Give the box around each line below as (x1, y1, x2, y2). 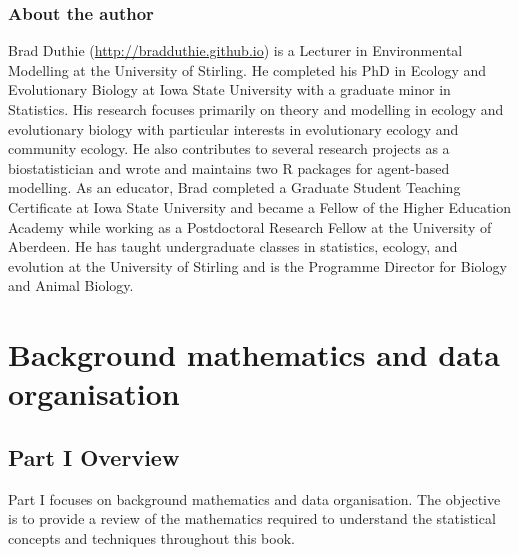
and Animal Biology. (8, 275, 134, 296)
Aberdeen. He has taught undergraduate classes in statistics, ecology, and (8, 236, 458, 257)
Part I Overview (8, 441, 180, 472)
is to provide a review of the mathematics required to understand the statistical (8, 508, 496, 529)
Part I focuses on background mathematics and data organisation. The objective (8, 488, 501, 509)
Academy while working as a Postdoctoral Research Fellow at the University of (8, 216, 492, 237)
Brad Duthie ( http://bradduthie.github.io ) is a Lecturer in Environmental (8, 40, 463, 61)
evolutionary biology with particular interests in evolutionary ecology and (8, 118, 459, 139)
